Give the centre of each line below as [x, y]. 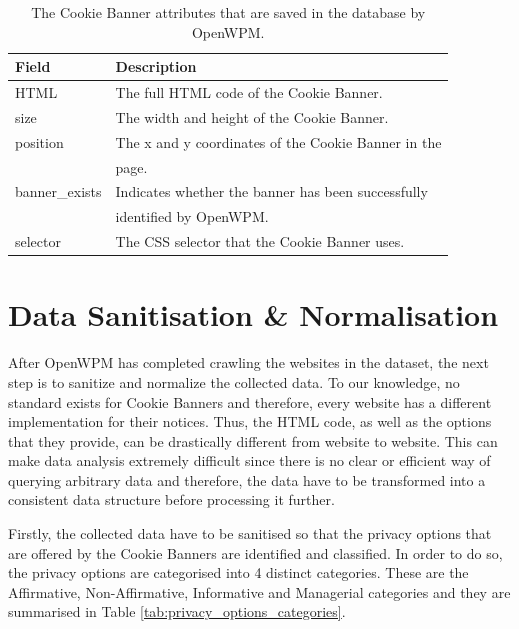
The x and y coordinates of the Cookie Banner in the [278, 141]
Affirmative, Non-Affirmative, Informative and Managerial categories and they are [259, 591]
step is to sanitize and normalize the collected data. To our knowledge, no [234, 381]
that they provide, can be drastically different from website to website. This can [253, 440]
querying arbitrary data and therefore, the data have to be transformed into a [247, 479]
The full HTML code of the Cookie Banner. [249, 92]
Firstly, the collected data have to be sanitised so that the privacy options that [250, 533]
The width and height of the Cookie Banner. [252, 116]
